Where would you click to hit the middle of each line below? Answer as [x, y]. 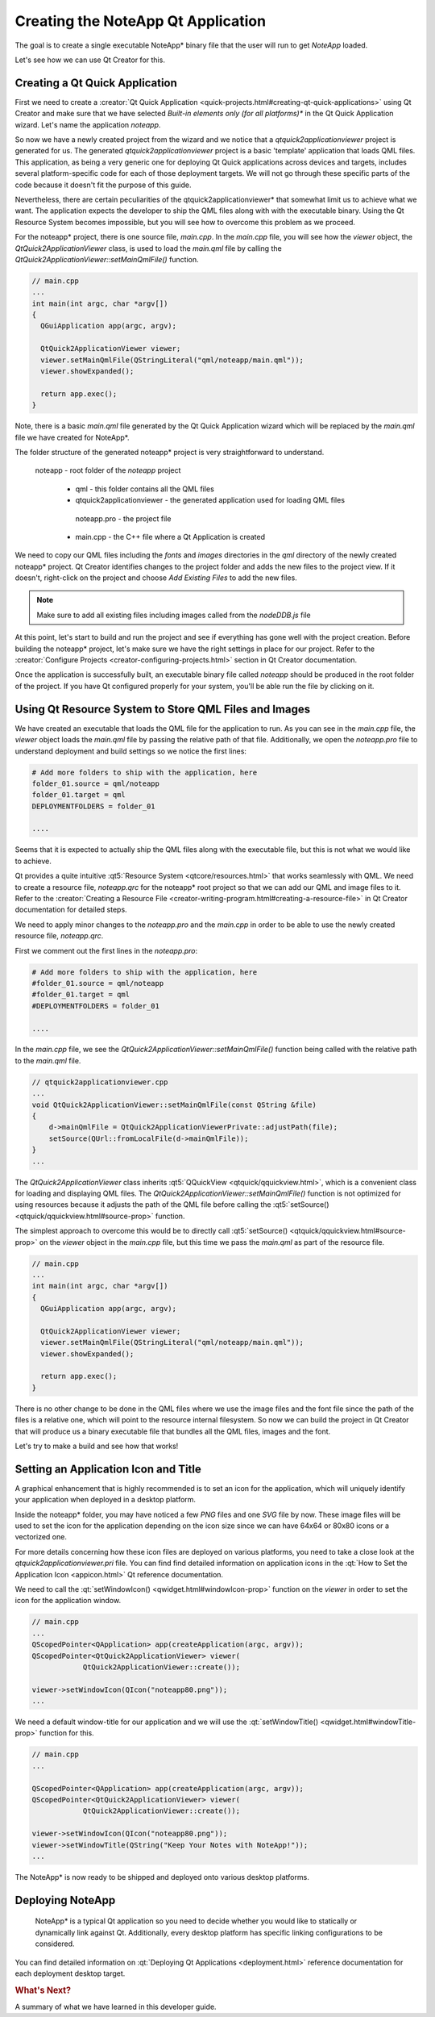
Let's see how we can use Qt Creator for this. [90, 60]
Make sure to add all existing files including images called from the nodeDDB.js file [174, 615]
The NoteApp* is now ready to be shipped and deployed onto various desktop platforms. [162, 1877]
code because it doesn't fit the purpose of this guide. [103, 185]
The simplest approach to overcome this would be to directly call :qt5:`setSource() [151, 1231]
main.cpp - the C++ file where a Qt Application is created [170, 537]
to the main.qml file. [48, 1060]
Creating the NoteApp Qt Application [140, 21]
